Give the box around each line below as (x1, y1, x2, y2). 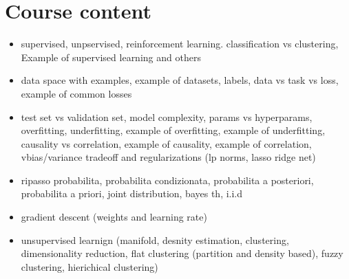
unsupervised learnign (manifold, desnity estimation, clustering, (21, 232, 289, 247)
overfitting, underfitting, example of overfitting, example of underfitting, (21, 123, 326, 137)
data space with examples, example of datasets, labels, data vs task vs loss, (21, 73, 339, 87)
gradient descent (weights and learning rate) (21, 210, 207, 224)
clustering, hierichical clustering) (21, 259, 158, 274)
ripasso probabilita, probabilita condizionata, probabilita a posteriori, (21, 172, 314, 187)
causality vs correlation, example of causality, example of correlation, (21, 136, 312, 150)
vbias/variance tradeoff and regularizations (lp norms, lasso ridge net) (21, 150, 316, 164)
